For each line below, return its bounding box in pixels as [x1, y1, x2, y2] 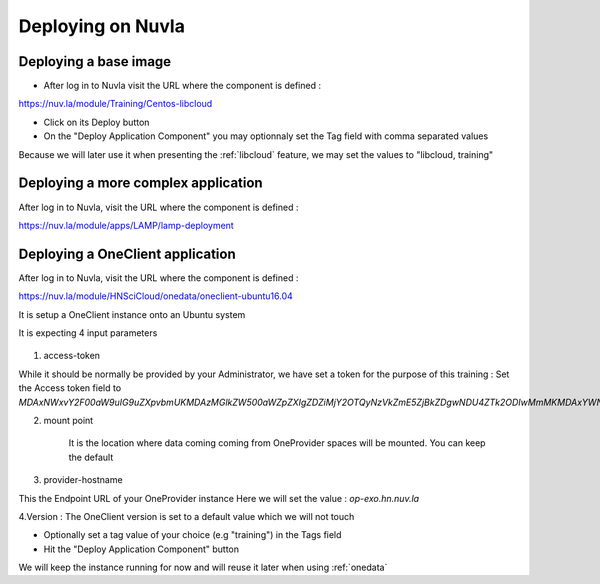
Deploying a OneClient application [18, 245, 236, 262]
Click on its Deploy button [43, 116, 150, 128]
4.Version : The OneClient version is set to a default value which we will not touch [18, 510, 355, 522]
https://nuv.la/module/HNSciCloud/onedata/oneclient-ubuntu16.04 [18, 290, 294, 302]
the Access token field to [18, 382, 122, 394]
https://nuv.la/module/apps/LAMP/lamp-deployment [18, 219, 234, 231]
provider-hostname [43, 474, 124, 486]
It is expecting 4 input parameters [18, 327, 158, 339]
